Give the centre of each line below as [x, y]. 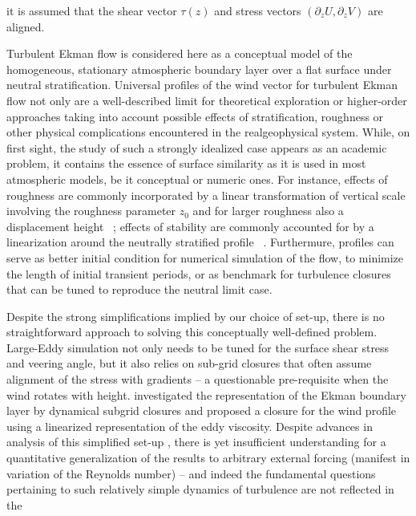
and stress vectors [258, 10]
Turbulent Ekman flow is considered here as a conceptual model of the [180, 53]
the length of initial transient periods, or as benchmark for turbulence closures [199, 273]
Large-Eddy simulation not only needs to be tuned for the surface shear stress [198, 347]
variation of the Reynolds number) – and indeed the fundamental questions [191, 473]
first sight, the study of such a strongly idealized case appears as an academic [197, 147]
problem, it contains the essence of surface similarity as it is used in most [186, 163]
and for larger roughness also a [268, 211]
